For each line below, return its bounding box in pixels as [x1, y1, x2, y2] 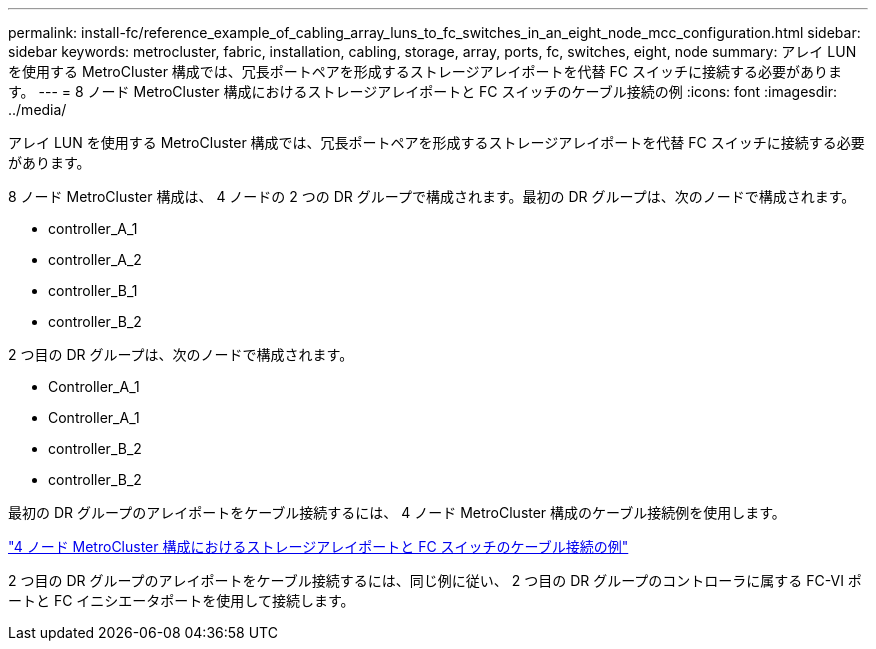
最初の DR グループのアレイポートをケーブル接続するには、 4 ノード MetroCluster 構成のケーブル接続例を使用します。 [8, 504, 786, 521]
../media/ [8, 101, 67, 118]
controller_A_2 [48, 251, 142, 268]
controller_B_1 [48, 282, 138, 299]
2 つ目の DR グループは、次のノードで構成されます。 [8, 346, 354, 363]
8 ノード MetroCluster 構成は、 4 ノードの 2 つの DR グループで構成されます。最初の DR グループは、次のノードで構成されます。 [8, 188, 856, 205]
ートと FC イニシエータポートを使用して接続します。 [8, 592, 355, 609]
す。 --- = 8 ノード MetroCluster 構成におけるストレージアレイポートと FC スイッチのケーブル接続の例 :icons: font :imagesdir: [8, 83, 837, 100]
